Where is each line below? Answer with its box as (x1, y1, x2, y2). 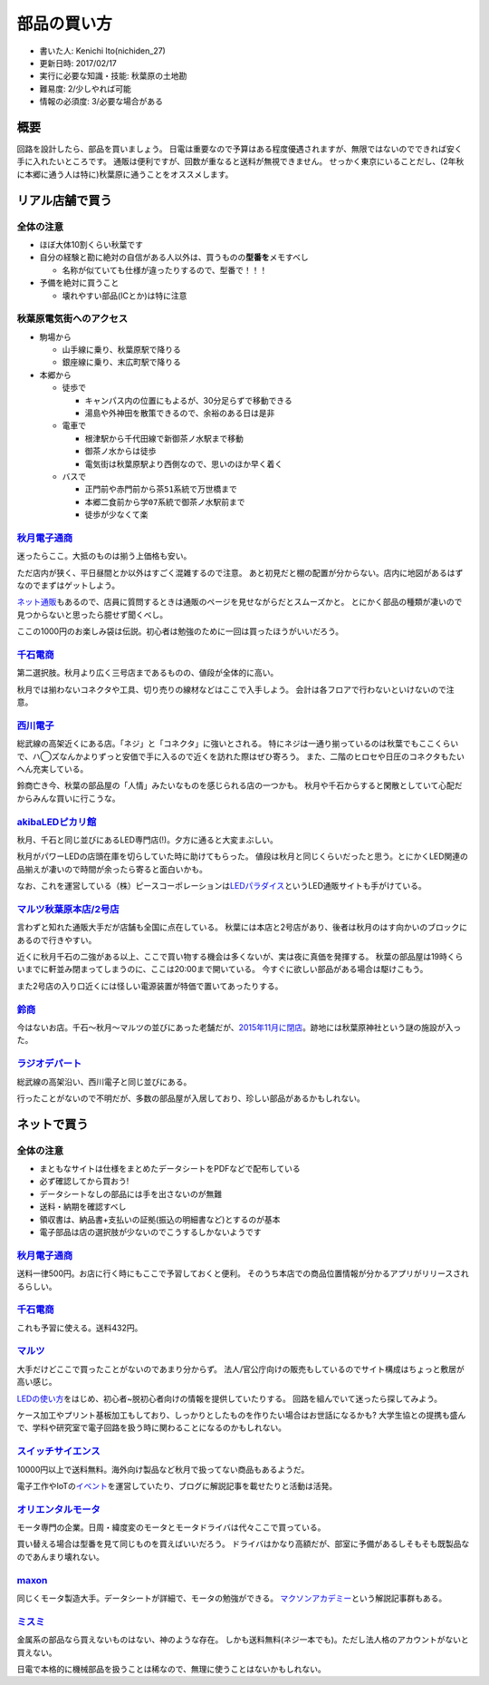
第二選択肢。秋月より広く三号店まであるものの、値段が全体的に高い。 (16, 667, 279, 678)
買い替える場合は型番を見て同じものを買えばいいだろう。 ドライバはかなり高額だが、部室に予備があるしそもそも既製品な (16, 1538, 470, 1550)
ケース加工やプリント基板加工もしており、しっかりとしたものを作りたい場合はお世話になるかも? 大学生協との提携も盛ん (16, 1410, 466, 1421)
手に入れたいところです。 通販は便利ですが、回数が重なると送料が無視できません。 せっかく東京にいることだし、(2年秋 (16, 156, 465, 167)
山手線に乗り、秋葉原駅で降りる (62, 345, 181, 356)
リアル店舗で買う (16, 192, 112, 208)
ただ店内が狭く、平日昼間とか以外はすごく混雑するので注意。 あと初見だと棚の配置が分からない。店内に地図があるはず (16, 567, 464, 578)
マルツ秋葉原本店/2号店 (16, 902, 120, 915)
